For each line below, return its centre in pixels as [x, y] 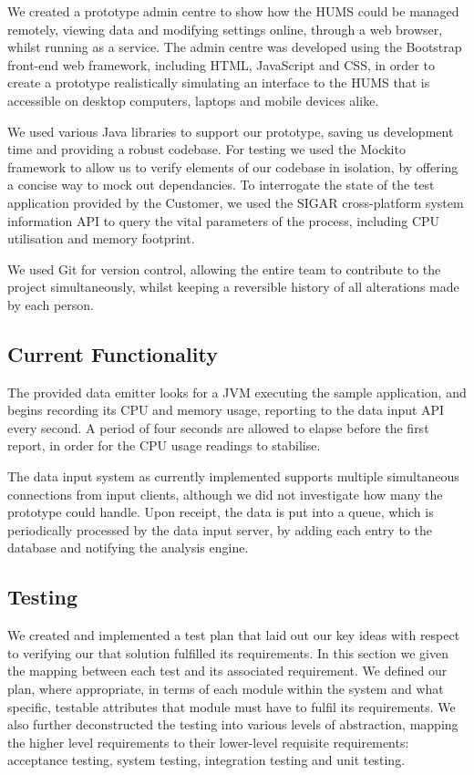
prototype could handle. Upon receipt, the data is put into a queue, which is [221, 512]
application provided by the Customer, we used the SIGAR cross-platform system [236, 202]
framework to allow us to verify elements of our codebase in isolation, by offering [233, 166]
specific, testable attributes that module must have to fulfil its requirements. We [232, 706]
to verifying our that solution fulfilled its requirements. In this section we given [228, 652]
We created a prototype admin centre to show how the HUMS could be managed [233, 11]
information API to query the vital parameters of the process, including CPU [224, 220]
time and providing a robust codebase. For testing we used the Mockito [206, 149]
